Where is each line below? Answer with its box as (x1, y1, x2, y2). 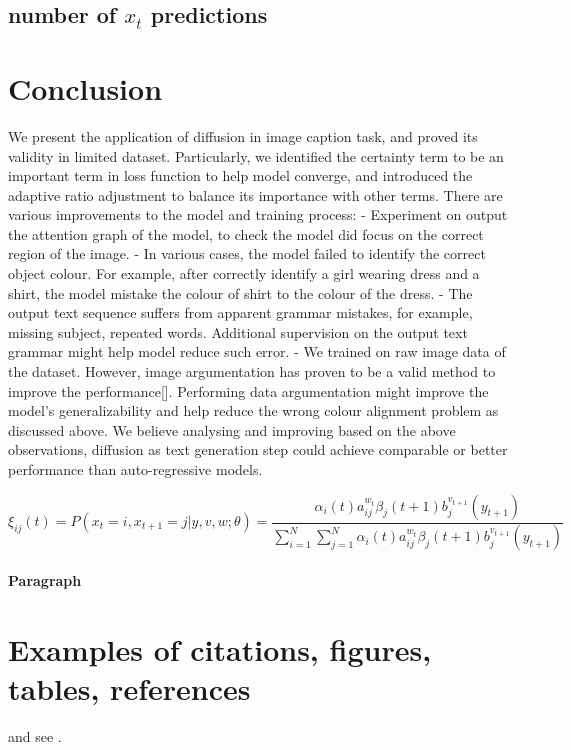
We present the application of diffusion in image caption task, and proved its (8, 125, 478, 146)
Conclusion (8, 67, 163, 108)
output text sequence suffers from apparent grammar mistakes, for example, (8, 302, 473, 323)
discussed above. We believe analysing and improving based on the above (8, 419, 456, 440)
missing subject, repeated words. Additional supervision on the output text (8, 321, 468, 342)
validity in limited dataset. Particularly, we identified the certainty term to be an (8, 145, 504, 166)
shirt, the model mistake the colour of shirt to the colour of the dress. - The (8, 282, 473, 303)
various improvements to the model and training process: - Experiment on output (8, 204, 508, 225)
